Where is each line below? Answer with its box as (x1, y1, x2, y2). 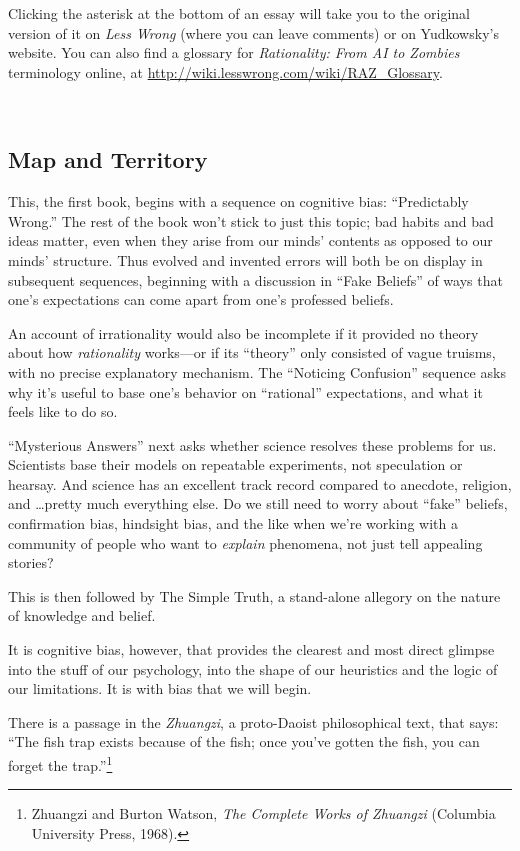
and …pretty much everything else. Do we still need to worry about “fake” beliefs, (8, 493, 508, 514)
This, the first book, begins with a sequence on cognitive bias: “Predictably (8, 191, 469, 212)
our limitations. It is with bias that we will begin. (8, 678, 312, 699)
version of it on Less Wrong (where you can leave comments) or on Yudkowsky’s (8, 22, 499, 43)
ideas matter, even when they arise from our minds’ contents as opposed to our (8, 230, 493, 251)
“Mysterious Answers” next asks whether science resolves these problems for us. (8, 434, 497, 455)
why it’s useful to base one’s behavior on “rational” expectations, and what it (8, 381, 483, 402)
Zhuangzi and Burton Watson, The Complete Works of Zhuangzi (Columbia (31, 803, 496, 824)
